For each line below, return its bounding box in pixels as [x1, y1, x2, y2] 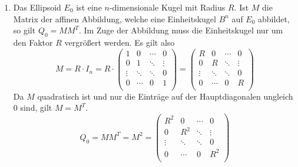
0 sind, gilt [13, 101, 52, 114]
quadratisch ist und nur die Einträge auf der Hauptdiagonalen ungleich [37, 90, 293, 102]
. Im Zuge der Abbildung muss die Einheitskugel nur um [79, 24, 283, 36]
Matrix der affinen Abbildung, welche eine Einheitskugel [13, 12, 216, 25]
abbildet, [258, 12, 290, 25]
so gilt [13, 24, 36, 36]
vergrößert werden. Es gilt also [64, 36, 175, 48]
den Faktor [13, 36, 53, 48]
